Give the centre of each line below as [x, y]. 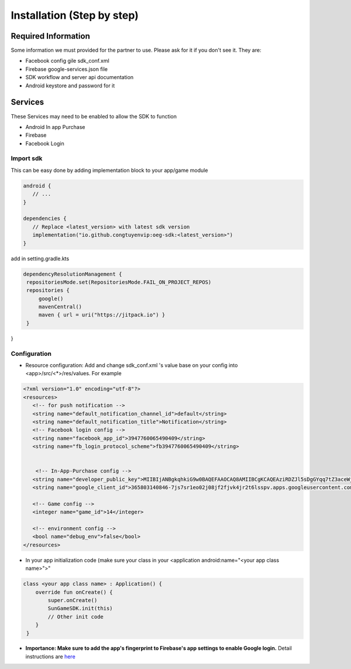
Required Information [50, 36]
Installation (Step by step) [75, 15]
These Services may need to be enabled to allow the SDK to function [94, 116]
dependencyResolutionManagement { [73, 274]
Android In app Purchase [55, 127]
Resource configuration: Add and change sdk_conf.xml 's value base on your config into [132, 365]
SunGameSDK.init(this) [80, 609]
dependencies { [45, 219]
